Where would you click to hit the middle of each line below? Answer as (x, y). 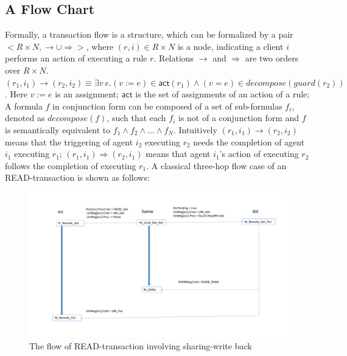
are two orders (272, 58)
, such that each (136, 118)
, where (100, 46)
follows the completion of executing (71, 165)
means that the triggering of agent (69, 141)
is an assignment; (87, 94)
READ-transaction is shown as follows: (77, 177)
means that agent (178, 154)
